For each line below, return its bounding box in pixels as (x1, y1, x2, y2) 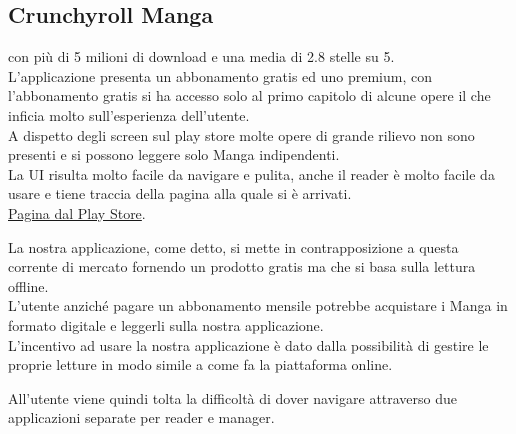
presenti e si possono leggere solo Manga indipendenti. (8, 144, 340, 165)
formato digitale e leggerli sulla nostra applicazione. (8, 314, 324, 335)
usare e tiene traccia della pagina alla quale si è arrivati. (8, 183, 352, 204)
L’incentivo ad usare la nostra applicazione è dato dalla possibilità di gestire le (8, 334, 489, 355)
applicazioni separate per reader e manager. (8, 407, 275, 428)
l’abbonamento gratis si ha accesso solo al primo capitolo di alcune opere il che (8, 85, 491, 106)
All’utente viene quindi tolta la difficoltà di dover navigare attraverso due (8, 387, 458, 408)
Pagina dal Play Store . (8, 202, 146, 223)
